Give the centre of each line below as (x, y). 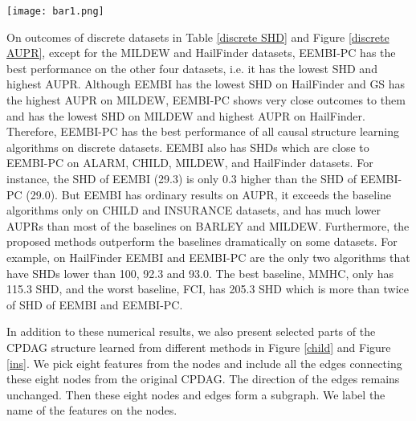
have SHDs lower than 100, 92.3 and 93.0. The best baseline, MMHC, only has (200, 273)
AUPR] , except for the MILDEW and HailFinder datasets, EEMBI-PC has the (201, 53)
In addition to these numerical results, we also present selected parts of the (191, 331)
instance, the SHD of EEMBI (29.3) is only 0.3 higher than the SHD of (181, 178)
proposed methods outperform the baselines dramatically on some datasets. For (202, 241)
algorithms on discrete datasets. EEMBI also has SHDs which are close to (188, 147)
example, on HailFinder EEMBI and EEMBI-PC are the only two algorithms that (208, 257)
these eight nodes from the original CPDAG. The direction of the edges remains (203, 379)
